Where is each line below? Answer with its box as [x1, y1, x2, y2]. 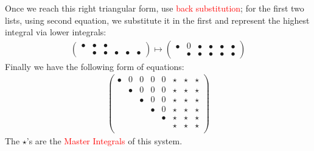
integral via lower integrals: [5, 26, 106, 38]
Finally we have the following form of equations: [5, 60, 184, 72]
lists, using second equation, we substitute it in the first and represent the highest [5, 13, 310, 26]
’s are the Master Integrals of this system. [26, 134, 183, 147]
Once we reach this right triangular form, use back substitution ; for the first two [5, 2, 304, 14]
